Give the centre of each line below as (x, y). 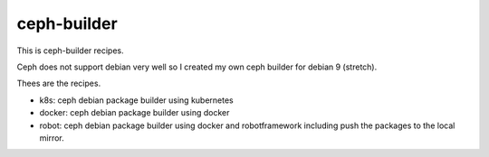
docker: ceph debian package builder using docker (134, 113)
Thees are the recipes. (59, 83)
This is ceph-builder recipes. (70, 51)
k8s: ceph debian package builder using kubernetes (137, 100)
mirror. (52, 138)
